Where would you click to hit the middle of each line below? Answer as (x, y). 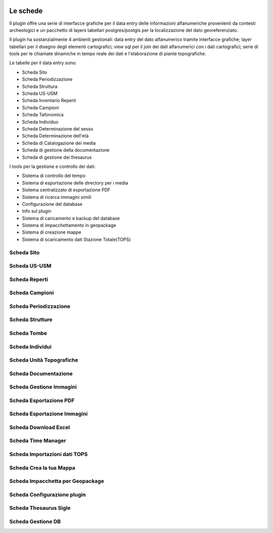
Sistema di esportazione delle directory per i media (75, 183)
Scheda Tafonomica (43, 115)
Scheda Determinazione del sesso (58, 128)
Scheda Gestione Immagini (43, 387)
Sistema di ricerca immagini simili (57, 197)
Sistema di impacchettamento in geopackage (69, 226)
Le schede (26, 11)
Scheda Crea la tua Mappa (42, 468)
